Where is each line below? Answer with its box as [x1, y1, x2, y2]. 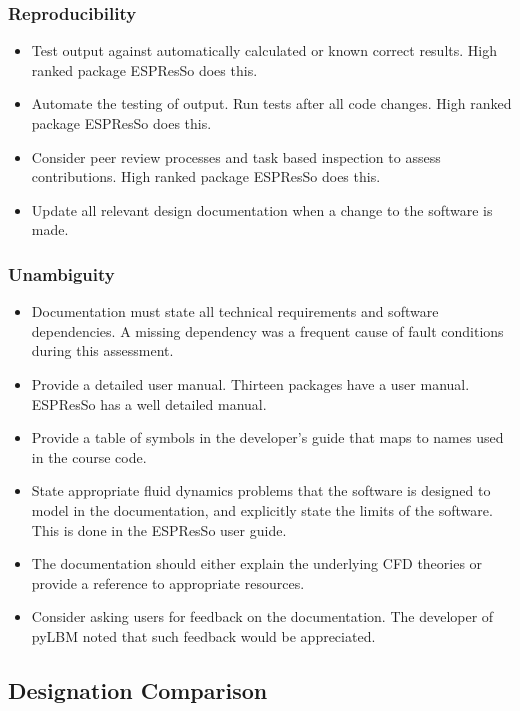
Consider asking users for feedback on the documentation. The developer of [31, 606, 494, 627]
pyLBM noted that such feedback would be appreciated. [31, 625, 376, 646]
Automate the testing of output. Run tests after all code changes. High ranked [31, 93, 512, 114]
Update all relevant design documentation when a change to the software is [31, 199, 493, 220]
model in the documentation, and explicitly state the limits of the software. [31, 499, 493, 520]
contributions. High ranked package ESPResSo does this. [31, 166, 381, 187]
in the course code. [31, 446, 147, 467]
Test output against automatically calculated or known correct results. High [31, 40, 497, 61]
